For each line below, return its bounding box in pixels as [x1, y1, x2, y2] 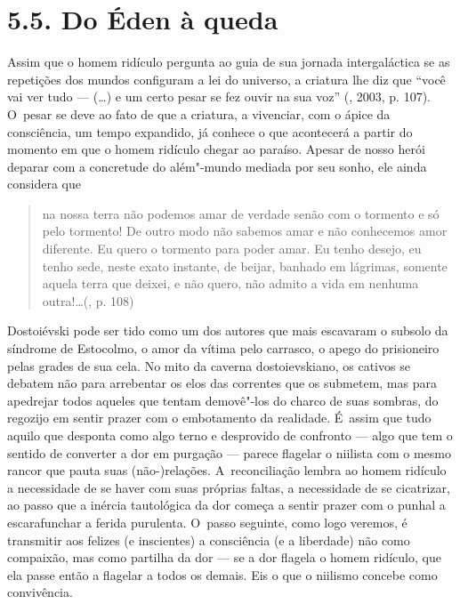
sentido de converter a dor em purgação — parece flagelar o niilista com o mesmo [7, 443, 451, 462]
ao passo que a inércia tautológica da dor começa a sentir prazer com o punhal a [7, 495, 446, 514]
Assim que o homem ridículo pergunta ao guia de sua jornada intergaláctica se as [7, 52, 450, 71]
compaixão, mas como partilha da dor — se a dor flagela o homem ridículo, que [7, 548, 441, 567]
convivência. [7, 583, 73, 601]
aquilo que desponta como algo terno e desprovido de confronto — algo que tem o [7, 426, 453, 444]
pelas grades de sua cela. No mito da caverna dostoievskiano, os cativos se [7, 356, 410, 374]
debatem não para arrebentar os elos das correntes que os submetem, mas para [7, 374, 437, 392]
